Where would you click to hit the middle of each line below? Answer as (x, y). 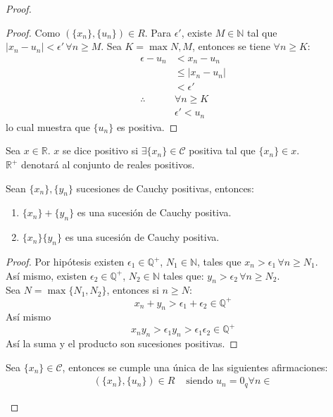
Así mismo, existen (46, 275)
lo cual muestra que (48, 126)
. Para (158, 32)
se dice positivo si (100, 150)
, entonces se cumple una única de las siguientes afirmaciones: (195, 367)
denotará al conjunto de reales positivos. (108, 164)
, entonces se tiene (231, 46)
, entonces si (133, 290)
